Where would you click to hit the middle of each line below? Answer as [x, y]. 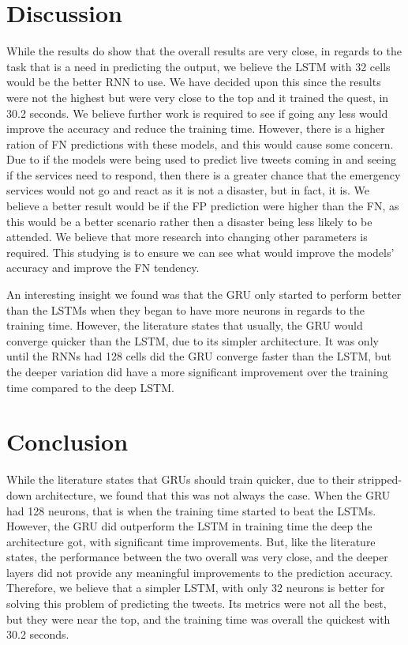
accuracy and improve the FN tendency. [103, 268]
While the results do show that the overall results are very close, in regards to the [204, 51]
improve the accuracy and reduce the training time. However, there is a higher [196, 128]
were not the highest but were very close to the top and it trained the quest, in [198, 97]
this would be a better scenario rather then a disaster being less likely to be [189, 221]
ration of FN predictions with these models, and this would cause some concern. [200, 143]
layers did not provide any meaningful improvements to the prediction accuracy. [200, 572]
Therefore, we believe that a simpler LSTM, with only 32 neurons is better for [196, 588]
